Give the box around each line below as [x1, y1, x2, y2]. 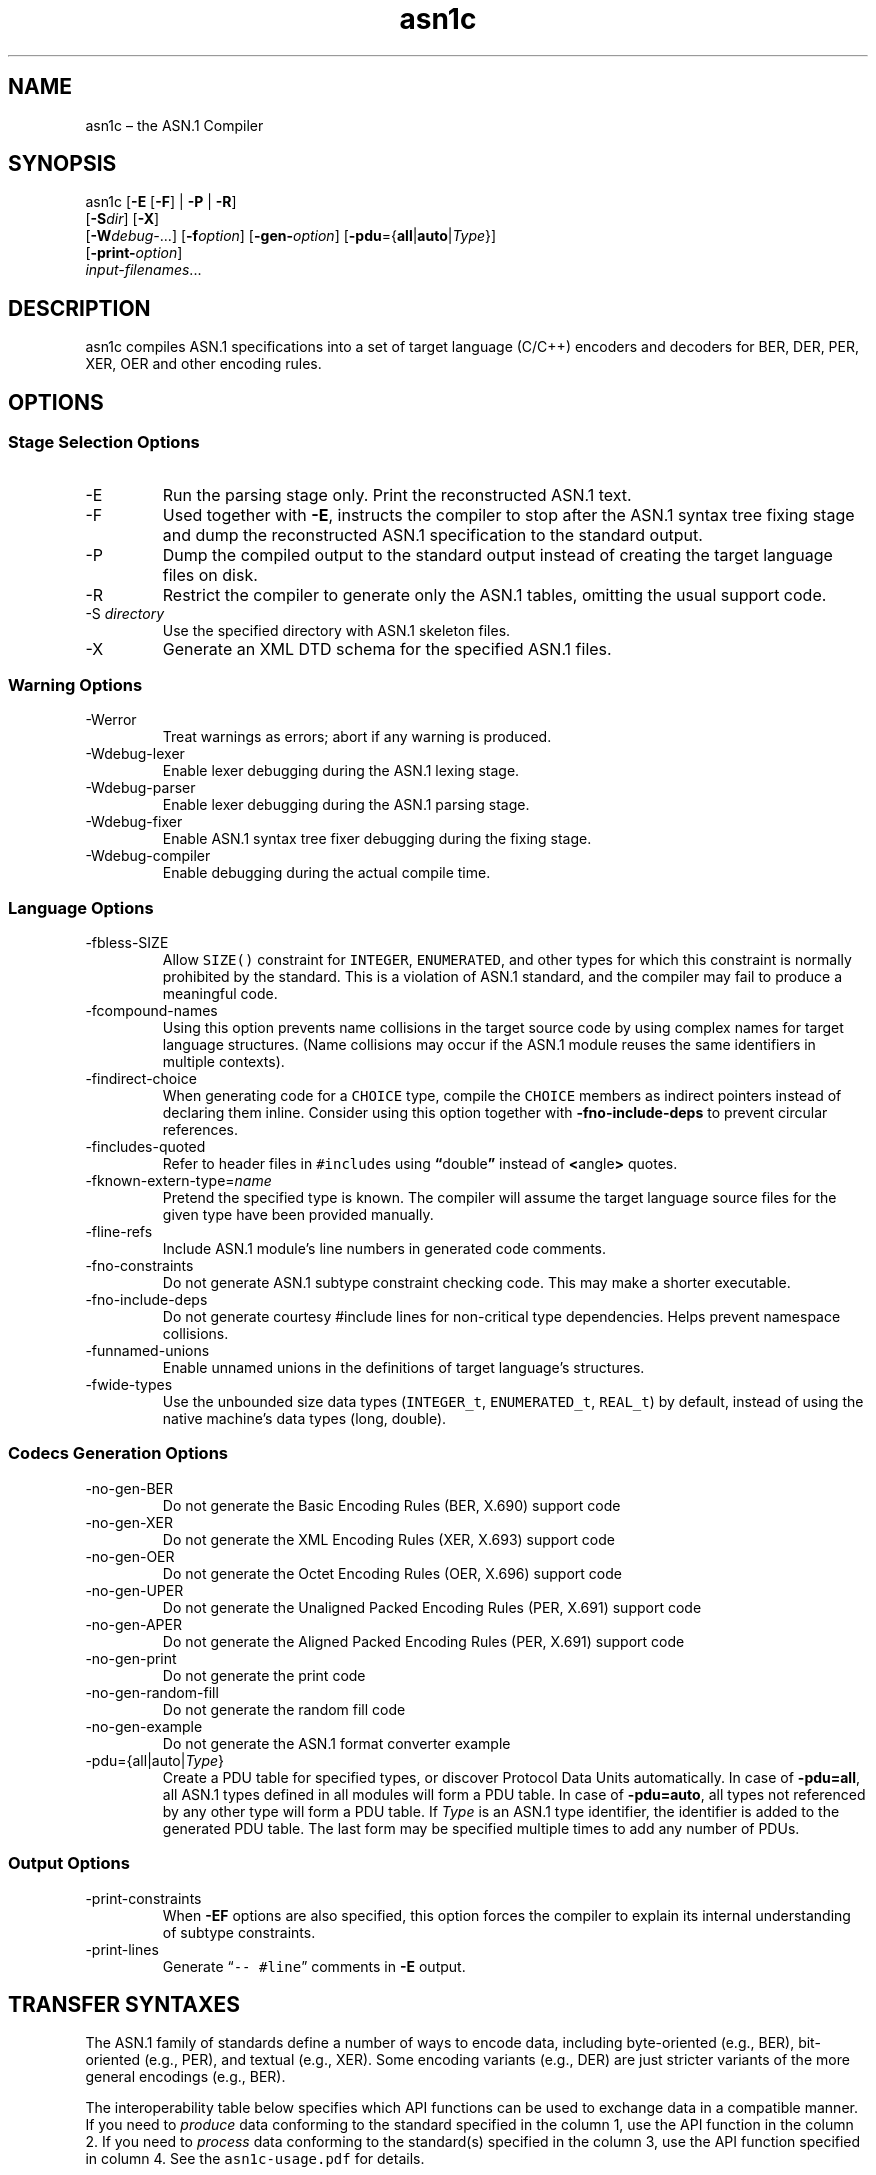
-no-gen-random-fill [85, 1683, 219, 1701]
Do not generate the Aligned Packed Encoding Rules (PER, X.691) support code [162, 1632, 685, 1650]
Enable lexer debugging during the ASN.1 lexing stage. [162, 762, 520, 780]
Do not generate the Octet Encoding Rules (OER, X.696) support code [162, 1564, 622, 1582]
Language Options [8, 897, 154, 918]
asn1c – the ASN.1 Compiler [85, 116, 264, 134]
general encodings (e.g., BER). [85, 2068, 286, 2086]
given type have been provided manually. [162, 1206, 434, 1223]
